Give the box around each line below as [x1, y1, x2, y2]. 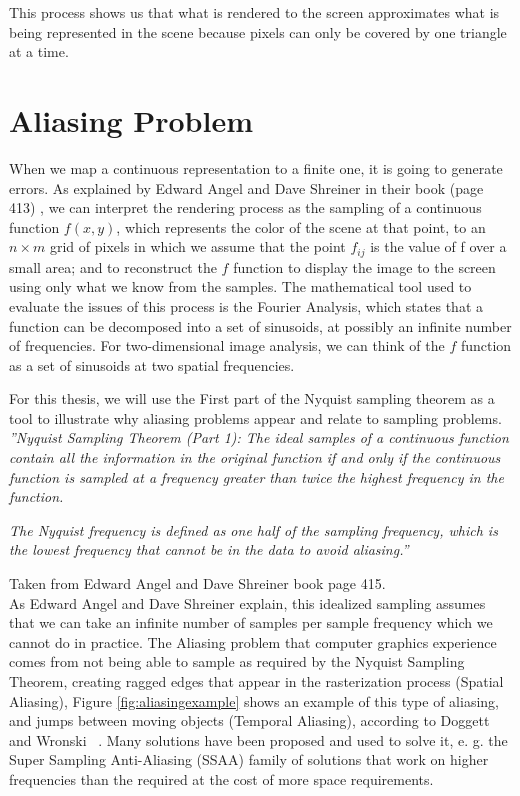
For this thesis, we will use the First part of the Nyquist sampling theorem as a [9, 388, 495, 409]
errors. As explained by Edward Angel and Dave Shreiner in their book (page [9, 177, 484, 198]
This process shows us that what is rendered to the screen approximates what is [9, 2, 500, 22]
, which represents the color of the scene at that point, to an [116, 216, 486, 237]
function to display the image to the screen [233, 256, 496, 277]
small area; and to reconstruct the [9, 256, 217, 277]
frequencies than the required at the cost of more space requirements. [9, 768, 434, 789]
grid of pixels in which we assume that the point [49, 236, 346, 257]
